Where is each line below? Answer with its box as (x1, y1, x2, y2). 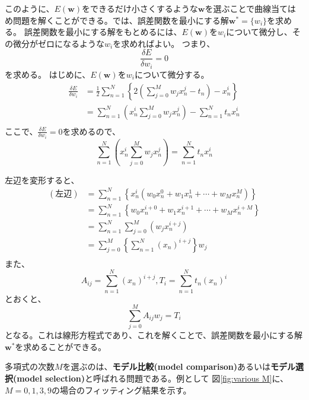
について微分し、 (226, 26, 292, 38)
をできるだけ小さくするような (82, 2, 198, 14)
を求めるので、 (62, 125, 120, 137)
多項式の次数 (5, 360, 55, 373)
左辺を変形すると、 (5, 173, 79, 186)
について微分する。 (134, 68, 209, 80)
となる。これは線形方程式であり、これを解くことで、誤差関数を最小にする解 (5, 329, 303, 341)
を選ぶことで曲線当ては (205, 2, 296, 14)
